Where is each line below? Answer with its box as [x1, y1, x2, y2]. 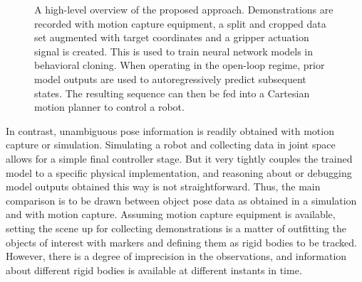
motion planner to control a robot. [34, 99, 185, 114]
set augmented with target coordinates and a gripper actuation [34, 30, 309, 45]
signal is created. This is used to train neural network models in [34, 43, 314, 58]
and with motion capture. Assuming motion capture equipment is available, [6, 207, 336, 222]
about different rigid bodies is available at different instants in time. [6, 262, 302, 277]
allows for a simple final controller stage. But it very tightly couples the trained [6, 151, 353, 166]
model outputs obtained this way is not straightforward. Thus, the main [6, 179, 321, 194]
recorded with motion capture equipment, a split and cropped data [34, 16, 326, 31]
